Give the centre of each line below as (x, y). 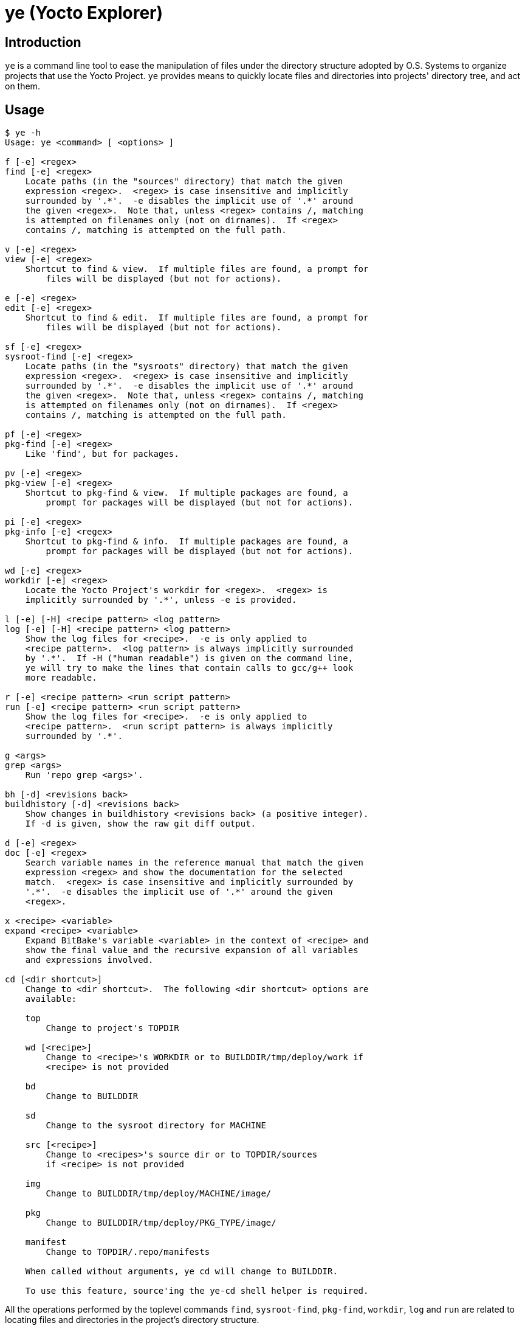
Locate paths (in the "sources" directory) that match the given (184, 182)
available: (51, 999)
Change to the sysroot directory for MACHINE (156, 1126)
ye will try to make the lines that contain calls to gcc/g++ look (189, 668)
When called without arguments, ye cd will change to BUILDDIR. (181, 1272)
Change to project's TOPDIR (112, 1028)
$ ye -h (23, 133)
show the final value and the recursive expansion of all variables (192, 950)
